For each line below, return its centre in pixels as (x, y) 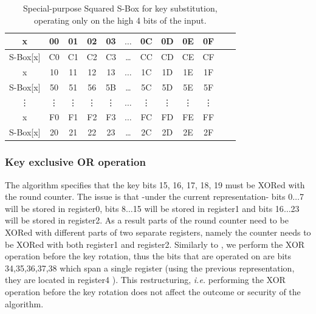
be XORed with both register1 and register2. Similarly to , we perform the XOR (155, 244)
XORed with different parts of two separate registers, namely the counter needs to (158, 232)
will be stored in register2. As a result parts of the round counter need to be (147, 220)
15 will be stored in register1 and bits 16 (208, 208)
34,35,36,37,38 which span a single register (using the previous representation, (150, 268)
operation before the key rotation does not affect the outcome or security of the (153, 291)
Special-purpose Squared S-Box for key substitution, (120, 8)
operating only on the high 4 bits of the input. (120, 20)
